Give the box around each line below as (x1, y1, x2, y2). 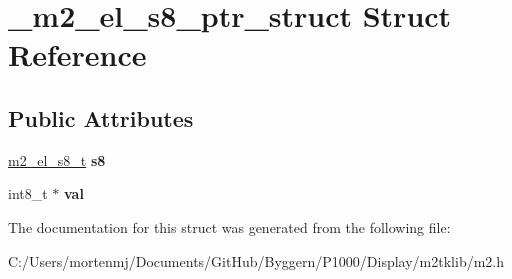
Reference (8, 34, 147, 75)
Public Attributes (8, 102, 194, 133)
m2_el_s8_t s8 (8, 149, 106, 170)
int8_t (8, 183, 48, 204)
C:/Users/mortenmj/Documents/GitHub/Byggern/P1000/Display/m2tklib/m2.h (8, 250, 505, 271)
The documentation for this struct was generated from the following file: (8, 216, 451, 237)
